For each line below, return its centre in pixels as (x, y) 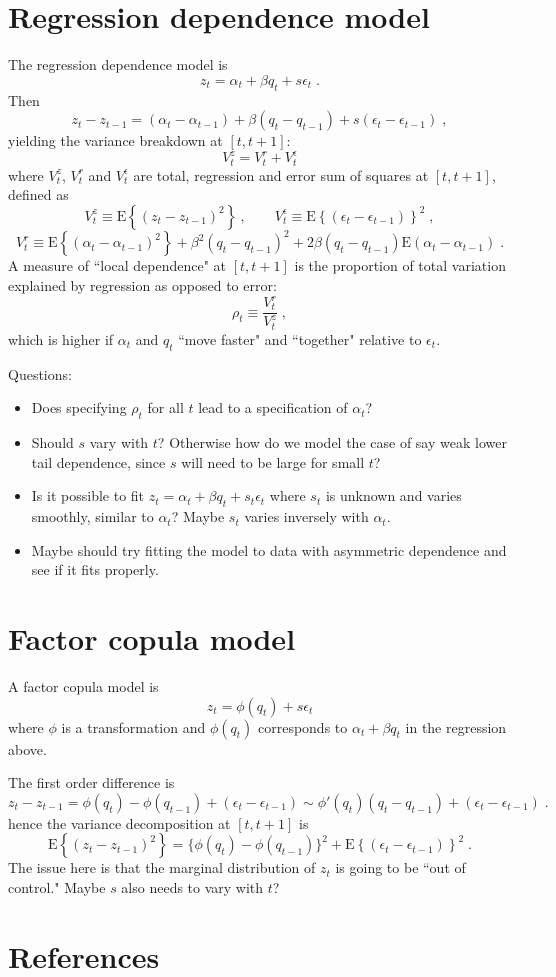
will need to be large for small (273, 461)
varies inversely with (306, 516)
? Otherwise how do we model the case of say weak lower (332, 442)
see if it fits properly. (95, 569)
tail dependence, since (98, 461)
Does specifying (79, 407)
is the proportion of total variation (400, 265)
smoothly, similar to (92, 516)
